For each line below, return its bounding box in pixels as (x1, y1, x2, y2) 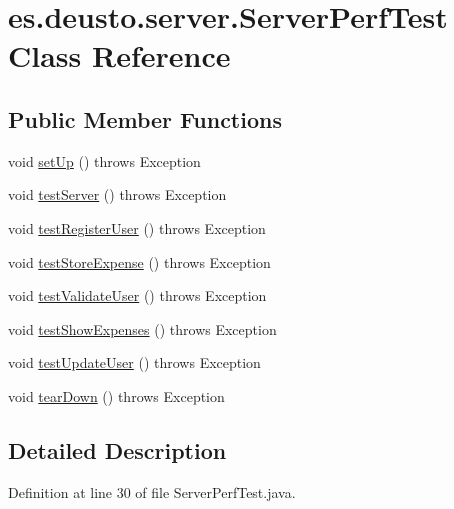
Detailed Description (8, 434, 227, 465)
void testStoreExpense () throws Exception (8, 251, 271, 272)
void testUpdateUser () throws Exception (8, 352, 261, 373)
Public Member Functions (8, 103, 282, 134)
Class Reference (8, 35, 231, 76)
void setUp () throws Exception (8, 150, 201, 171)
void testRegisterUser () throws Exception (8, 217, 266, 238)
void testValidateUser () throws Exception (8, 285, 267, 306)
